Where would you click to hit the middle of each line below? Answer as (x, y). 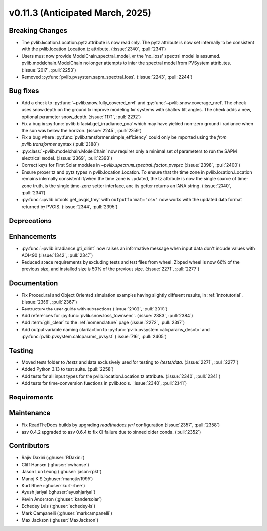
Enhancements (33, 237)
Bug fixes (24, 91)
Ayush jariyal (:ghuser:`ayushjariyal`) (59, 492)
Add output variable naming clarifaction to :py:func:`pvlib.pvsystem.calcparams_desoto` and (116, 329)
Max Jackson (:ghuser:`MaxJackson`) (60, 520)
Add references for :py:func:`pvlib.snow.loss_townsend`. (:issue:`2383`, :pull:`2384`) (107, 315)
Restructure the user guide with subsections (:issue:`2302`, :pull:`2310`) (94, 309)
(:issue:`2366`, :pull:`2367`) (49, 302)
